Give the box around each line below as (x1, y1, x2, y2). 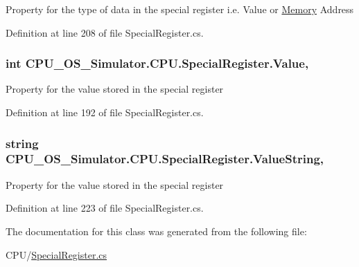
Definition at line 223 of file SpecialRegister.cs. (6, 201, 204, 215)
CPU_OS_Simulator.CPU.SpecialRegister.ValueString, (6, 150, 324, 167)
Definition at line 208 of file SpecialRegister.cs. (6, 25, 204, 39)
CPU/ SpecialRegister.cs (6, 247, 107, 261)
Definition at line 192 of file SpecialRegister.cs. (6, 105, 204, 119)
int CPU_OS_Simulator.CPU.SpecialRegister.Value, (6, 55, 309, 72)
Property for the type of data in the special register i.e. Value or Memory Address (6, 2, 354, 16)
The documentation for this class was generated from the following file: (6, 223, 307, 238)
